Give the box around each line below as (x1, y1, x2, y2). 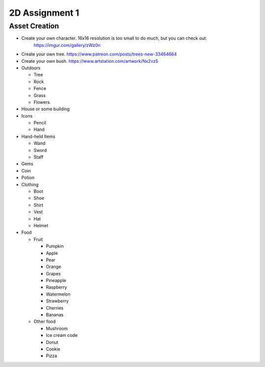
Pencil (33, 120, 47, 126)
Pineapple (46, 277, 66, 284)
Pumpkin (46, 243, 64, 249)
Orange (46, 264, 61, 269)
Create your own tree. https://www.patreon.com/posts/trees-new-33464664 (21, 51, 177, 57)
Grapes (46, 270, 61, 276)
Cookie (46, 346, 61, 352)
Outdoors (21, 65, 41, 71)
